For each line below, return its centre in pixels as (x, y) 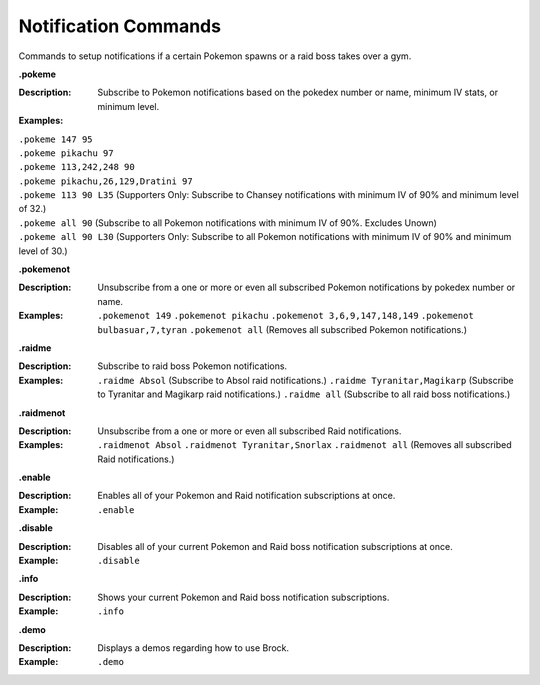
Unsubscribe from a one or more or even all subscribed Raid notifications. (249, 431)
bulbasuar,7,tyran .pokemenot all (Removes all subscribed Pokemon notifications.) (282, 329)
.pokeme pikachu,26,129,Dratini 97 (106, 181)
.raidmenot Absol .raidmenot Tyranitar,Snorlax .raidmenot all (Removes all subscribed (304, 445)
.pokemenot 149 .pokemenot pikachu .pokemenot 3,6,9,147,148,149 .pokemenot (285, 316)
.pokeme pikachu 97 (66, 153)
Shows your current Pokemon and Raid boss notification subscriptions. (243, 597)
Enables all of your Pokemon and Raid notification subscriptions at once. (246, 496)
